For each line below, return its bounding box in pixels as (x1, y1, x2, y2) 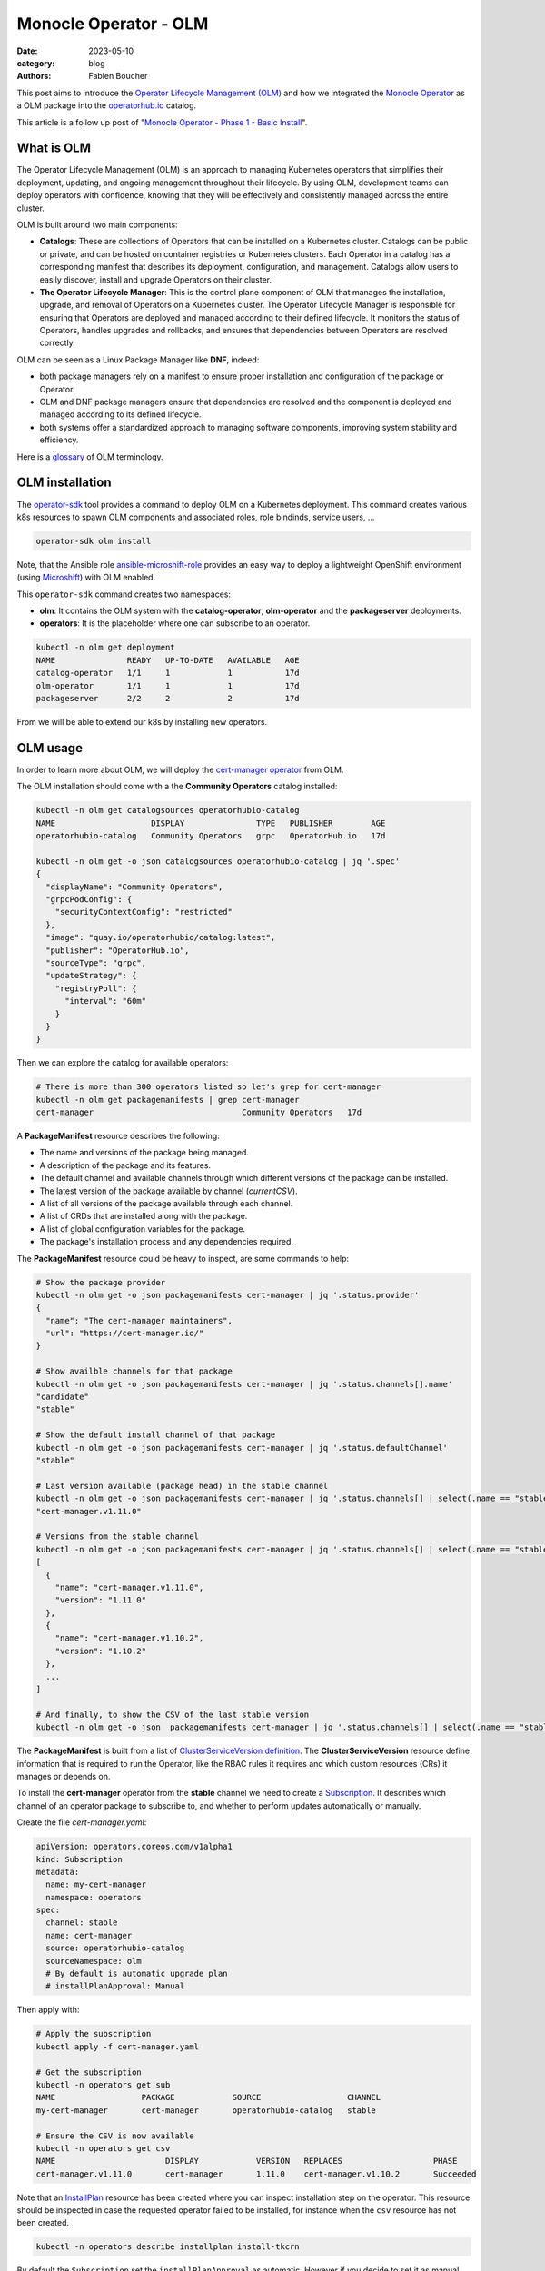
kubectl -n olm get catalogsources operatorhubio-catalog (35, 805, 300, 816)
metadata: (35, 1867, 80, 1877)
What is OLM (16, 141, 91, 156)
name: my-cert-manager (45, 1879, 147, 1889)
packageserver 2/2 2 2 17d (35, 693, 300, 703)
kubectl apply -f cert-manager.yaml (35, 2041, 200, 2052)
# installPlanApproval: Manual (45, 1981, 185, 1991)
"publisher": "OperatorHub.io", (45, 945, 190, 956)
